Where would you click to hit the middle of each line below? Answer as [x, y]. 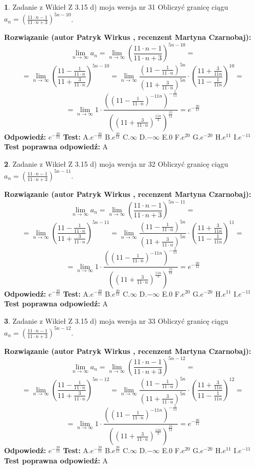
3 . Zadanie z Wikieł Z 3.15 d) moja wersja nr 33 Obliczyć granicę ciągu [116, 320]
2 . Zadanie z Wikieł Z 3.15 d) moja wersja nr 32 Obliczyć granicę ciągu [116, 163]
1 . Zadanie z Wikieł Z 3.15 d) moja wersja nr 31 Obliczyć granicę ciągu [116, 7]
